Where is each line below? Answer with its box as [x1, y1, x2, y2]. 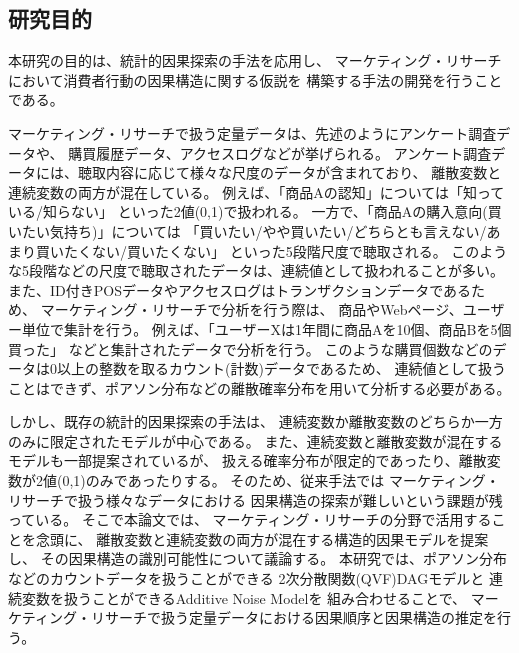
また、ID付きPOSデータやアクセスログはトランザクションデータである [8, 279, 472, 300]
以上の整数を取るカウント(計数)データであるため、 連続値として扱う [56, 358, 506, 379]
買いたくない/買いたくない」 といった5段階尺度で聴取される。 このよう [35, 240, 508, 261]
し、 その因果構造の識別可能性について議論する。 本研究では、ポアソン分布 [8, 548, 507, 569]
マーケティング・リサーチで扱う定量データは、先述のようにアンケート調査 [8, 122, 497, 143]
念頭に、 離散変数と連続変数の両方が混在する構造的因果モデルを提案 [35, 528, 489, 549]
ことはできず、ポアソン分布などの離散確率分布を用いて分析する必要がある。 [8, 377, 511, 398]
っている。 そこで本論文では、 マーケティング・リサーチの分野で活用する [8, 509, 492, 530]
